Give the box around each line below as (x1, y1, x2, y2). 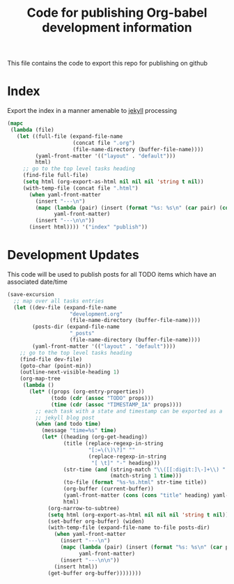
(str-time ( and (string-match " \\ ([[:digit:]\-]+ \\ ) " (63, 466, 226, 473)
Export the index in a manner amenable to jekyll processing (7, 107, 178, 115)
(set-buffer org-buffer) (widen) (47, 518, 145, 525)
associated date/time (7, 277, 68, 286)
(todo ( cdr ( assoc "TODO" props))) (51, 394, 155, 401)
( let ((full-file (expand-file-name (16, 132, 123, 140)
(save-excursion (7, 291, 54, 298)
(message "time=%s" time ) (41, 427, 117, 434)
